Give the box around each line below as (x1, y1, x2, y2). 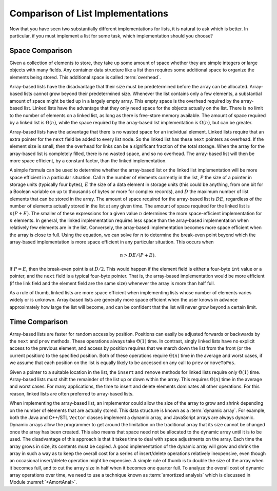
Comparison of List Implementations (9, 8, 169, 19)
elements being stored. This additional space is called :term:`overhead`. (9, 74, 161, 80)
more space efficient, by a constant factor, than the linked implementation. (9, 157, 167, 164)
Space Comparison (9, 46, 72, 55)
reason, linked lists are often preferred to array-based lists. (9, 390, 134, 396)
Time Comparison (9, 317, 68, 326)
